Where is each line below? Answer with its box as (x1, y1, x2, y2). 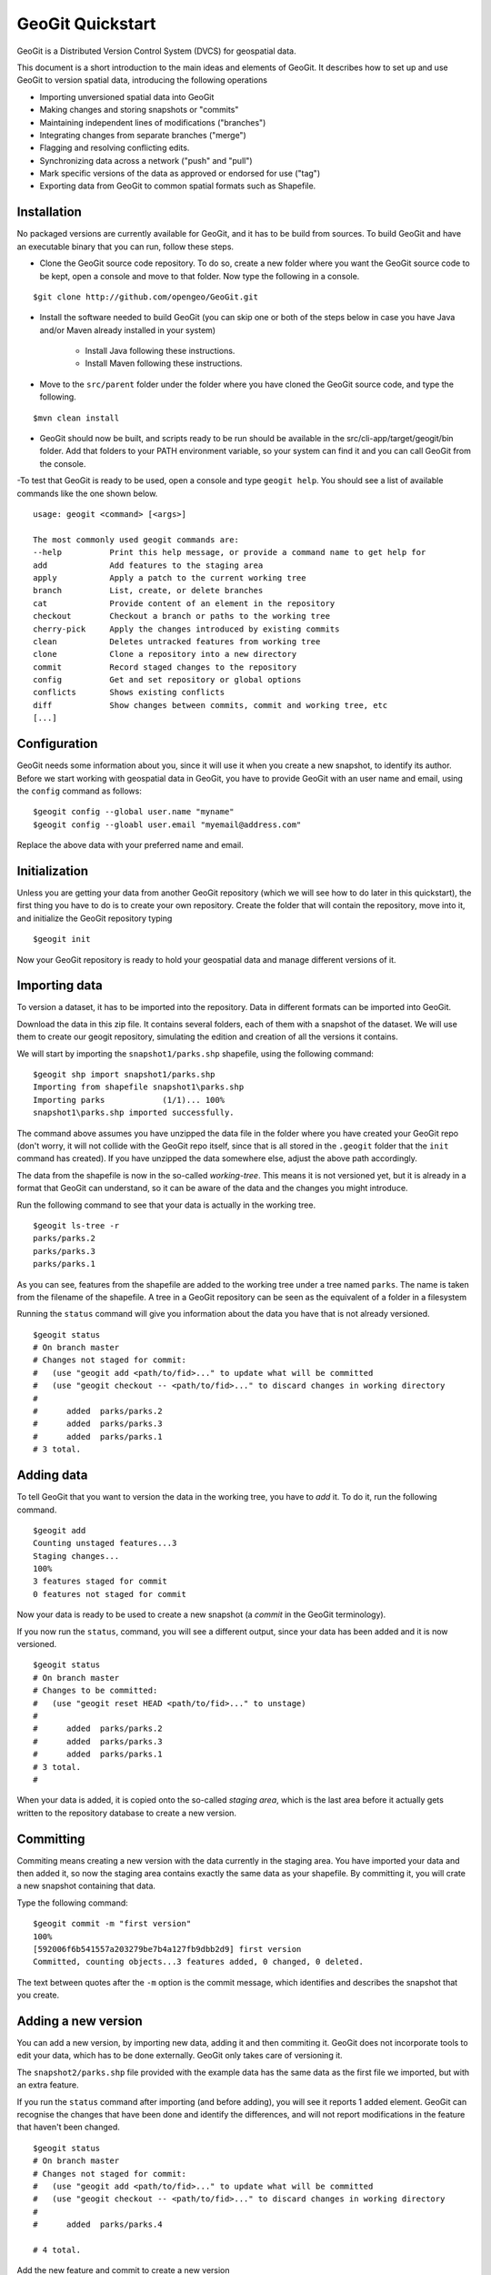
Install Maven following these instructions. (85, 358, 243, 369)
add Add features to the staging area (33, 560, 264, 571)
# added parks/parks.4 (33, 2219, 163, 2229)
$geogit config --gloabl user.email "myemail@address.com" (33, 819, 302, 830)
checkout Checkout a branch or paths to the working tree (33, 611, 331, 622)
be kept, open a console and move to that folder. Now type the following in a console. (39, 270, 360, 281)
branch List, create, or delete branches (33, 585, 264, 596)
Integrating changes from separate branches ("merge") (39, 129, 247, 140)
